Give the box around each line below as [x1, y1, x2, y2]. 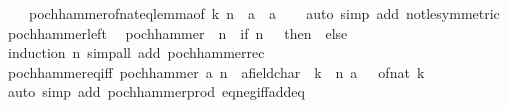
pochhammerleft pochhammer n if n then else [7, 22, 348, 43]
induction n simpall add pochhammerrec [7, 42, 265, 63]
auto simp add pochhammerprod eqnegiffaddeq [7, 81, 305, 102]
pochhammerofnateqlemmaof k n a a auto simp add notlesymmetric [28, 3, 500, 23]
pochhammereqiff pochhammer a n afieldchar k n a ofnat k [7, 61, 425, 82]
